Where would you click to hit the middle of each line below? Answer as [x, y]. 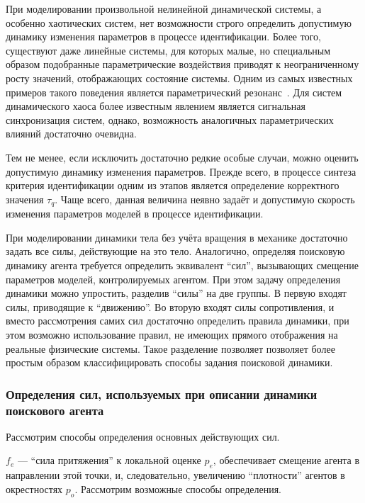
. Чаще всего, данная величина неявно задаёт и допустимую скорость [205, 199]
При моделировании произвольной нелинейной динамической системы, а [164, 9]
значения [25, 199]
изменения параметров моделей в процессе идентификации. [135, 214]
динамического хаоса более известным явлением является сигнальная [156, 106]
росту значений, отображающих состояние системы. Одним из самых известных [179, 78]
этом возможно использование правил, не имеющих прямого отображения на [172, 334]
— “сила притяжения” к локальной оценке [109, 460]
